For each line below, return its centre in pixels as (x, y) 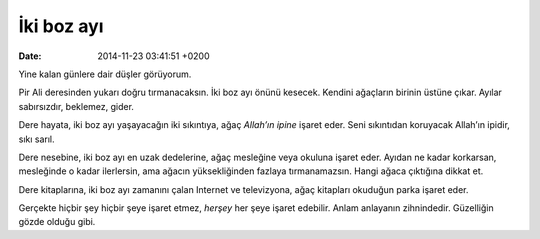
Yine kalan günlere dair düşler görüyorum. (105, 74)
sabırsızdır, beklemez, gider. (76, 106)
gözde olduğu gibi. (57, 222)
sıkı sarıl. (36, 139)
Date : (30, 56)
